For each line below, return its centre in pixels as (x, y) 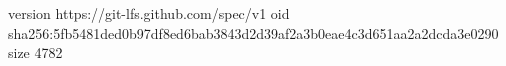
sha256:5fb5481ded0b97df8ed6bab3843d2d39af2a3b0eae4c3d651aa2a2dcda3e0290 (253, 32)
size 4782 (35, 52)
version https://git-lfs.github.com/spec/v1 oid (149, 13)
